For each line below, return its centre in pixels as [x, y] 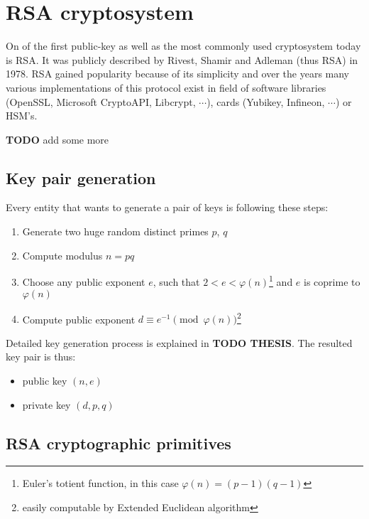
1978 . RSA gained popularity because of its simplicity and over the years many [178, 74]
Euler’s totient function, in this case [100, 483]
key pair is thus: [41, 357]
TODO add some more [57, 139]
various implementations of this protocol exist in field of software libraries [166, 87]
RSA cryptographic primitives [119, 443]
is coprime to [332, 281]
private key [46, 404]
